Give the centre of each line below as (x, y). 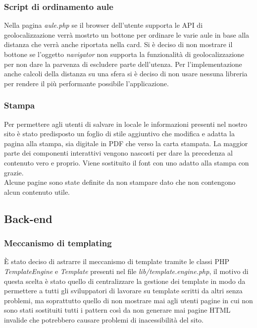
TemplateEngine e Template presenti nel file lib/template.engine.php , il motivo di (126, 271)
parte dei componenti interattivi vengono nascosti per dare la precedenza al (118, 153)
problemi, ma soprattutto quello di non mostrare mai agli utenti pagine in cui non (128, 300)
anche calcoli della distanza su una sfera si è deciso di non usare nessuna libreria (126, 74)
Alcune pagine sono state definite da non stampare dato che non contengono (120, 182)
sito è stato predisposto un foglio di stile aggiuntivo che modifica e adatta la (119, 134)
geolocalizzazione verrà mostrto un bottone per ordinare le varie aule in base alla (127, 34)
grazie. (14, 172)
